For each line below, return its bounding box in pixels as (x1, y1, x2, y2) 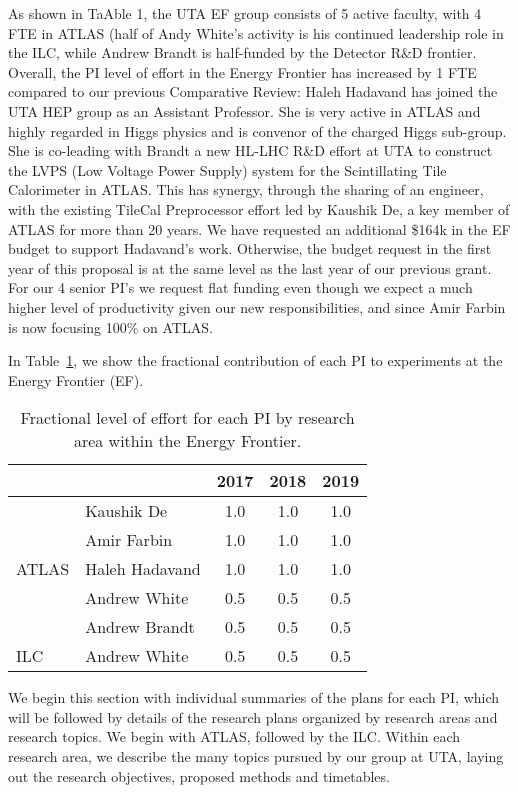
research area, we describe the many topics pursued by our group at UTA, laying (8, 746, 504, 767)
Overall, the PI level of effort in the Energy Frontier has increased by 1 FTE (8, 61, 477, 82)
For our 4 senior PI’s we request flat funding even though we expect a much (8, 277, 473, 298)
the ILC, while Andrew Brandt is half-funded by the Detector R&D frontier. (8, 42, 477, 63)
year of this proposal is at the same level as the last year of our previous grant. (8, 257, 492, 278)
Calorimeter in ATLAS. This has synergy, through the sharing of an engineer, (8, 179, 484, 200)
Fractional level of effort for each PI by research (20, 406, 355, 430)
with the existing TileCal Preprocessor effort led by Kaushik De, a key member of (8, 198, 510, 219)
